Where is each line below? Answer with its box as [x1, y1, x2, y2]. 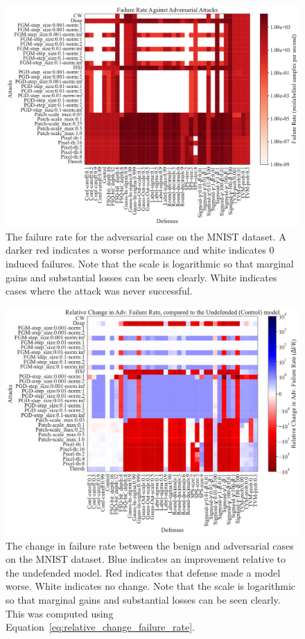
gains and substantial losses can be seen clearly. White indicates [6, 270, 277, 284]
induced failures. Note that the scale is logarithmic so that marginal [6, 256, 294, 271]
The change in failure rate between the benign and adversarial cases [6, 538, 294, 552]
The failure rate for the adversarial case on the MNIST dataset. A [6, 229, 286, 243]
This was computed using [6, 606, 114, 620]
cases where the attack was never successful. [6, 283, 193, 298]
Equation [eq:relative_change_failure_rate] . [6, 620, 195, 634]
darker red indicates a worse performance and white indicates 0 [6, 243, 274, 257]
